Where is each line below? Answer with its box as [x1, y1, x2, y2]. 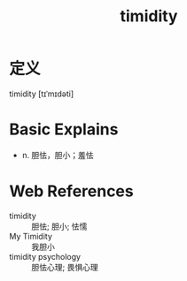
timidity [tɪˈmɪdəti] [9, 88, 74, 99]
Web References [9, 181, 135, 201]
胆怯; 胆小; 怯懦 [31, 221, 88, 232]
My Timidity [9, 231, 53, 241]
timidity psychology [9, 251, 82, 262]
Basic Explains [9, 119, 119, 140]
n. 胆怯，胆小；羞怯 [21, 149, 95, 160]
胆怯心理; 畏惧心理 [31, 262, 99, 272]
